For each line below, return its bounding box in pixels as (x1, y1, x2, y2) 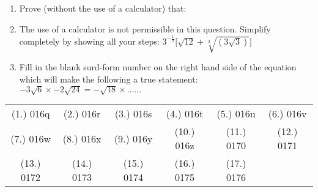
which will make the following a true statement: (19, 72, 198, 85)
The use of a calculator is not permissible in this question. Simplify (19, 22, 271, 35)
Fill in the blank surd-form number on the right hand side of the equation (19, 61, 297, 73)
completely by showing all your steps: (19, 34, 160, 47)
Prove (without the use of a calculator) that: (19, 2, 187, 14)
